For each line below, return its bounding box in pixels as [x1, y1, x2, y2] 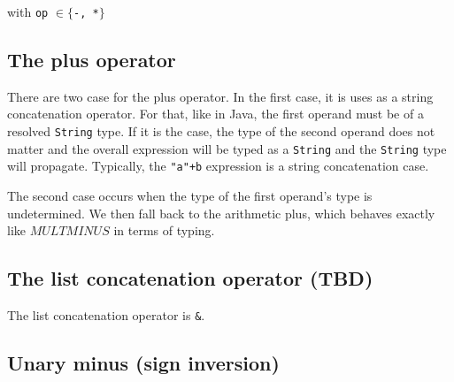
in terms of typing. [113, 221, 215, 240]
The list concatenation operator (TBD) [7, 264, 373, 292]
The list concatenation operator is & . [7, 306, 205, 324]
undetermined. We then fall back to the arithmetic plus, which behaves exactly [7, 203, 435, 222]
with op [7, 3, 49, 20]
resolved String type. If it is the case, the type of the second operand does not [7, 122, 435, 141]
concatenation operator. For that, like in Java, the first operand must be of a [7, 104, 424, 123]
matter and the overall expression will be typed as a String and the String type [7, 139, 447, 157]
